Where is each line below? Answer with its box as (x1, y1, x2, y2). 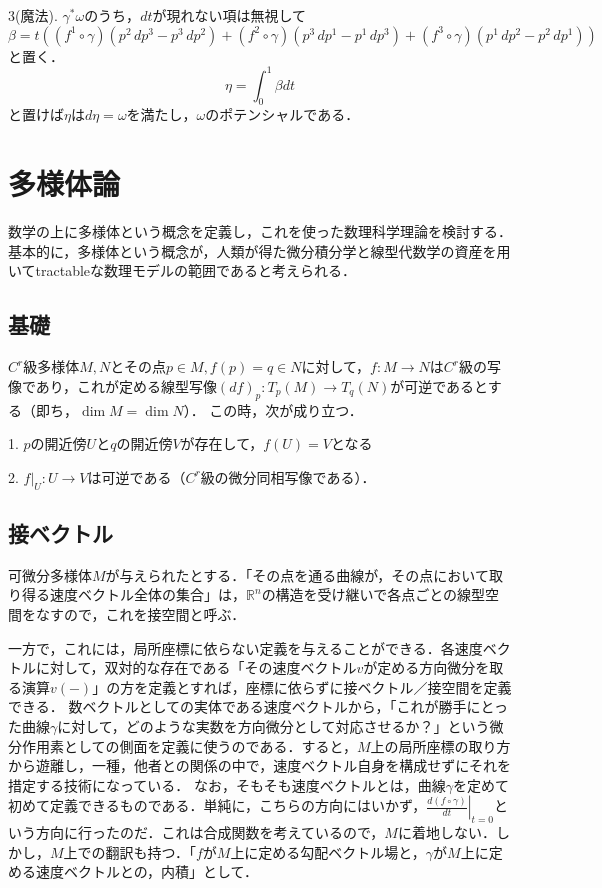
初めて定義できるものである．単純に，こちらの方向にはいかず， (8, 795, 427, 816)
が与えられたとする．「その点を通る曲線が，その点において (105, 564, 489, 585)
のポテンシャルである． (205, 104, 360, 125)
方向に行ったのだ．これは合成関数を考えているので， (35, 822, 385, 843)
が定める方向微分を (363, 657, 490, 678)
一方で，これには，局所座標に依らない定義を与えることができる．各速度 (8, 637, 483, 658)
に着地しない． (397, 822, 496, 843)
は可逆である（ (87, 466, 186, 487)
